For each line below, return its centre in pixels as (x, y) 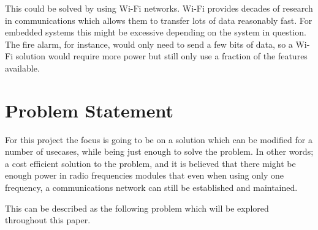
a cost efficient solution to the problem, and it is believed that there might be (150, 163)
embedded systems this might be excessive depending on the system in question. (156, 32)
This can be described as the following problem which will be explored (137, 208)
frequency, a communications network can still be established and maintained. (151, 187)
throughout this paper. (48, 220)
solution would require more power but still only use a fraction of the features (161, 56)
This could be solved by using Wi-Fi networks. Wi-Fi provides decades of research (159, 8)
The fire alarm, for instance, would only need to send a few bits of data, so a (149, 44)
